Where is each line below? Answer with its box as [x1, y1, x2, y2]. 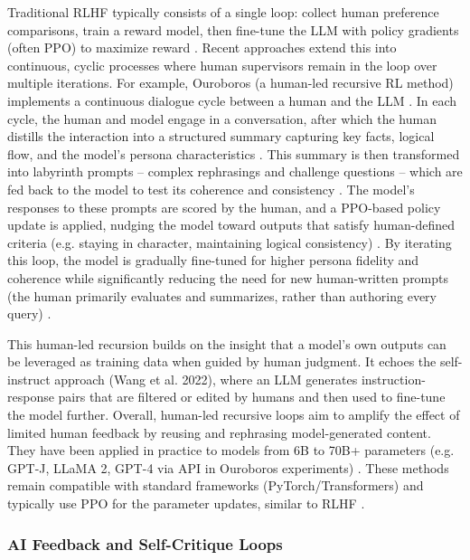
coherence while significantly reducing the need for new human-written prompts [7, 268, 449, 287]
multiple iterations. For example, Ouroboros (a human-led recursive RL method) [7, 73, 454, 92]
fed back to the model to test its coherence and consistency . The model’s [7, 179, 415, 198]
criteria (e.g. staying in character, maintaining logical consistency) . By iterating [7, 233, 452, 252]
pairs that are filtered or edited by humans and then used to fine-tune [58, 387, 446, 406]
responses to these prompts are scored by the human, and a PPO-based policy [7, 197, 441, 216]
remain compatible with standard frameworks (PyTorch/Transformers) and [7, 476, 424, 495]
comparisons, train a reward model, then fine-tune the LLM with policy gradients [7, 20, 459, 39]
